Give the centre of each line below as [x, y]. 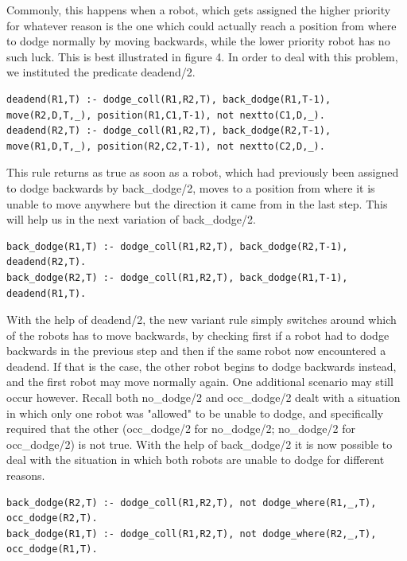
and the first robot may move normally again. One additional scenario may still [200, 382]
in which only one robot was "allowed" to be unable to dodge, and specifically [195, 413]
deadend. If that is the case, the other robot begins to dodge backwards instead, [202, 366]
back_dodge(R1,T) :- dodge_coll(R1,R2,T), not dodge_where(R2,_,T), [192, 534]
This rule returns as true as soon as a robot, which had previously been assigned [203, 172]
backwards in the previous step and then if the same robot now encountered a [196, 351]
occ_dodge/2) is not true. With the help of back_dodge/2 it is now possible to [200, 444]
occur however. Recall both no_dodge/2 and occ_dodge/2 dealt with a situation [203, 397]
